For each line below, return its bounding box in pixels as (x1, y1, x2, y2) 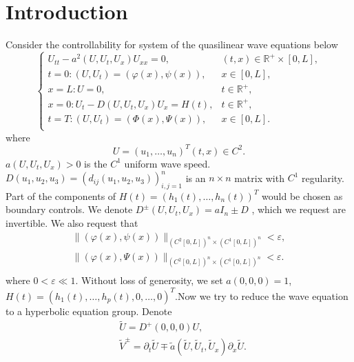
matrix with (234, 170, 284, 185)
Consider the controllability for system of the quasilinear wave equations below (6, 37, 338, 52)
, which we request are (251, 202, 346, 217)
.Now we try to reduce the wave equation (175, 288, 348, 303)
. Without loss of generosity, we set (75, 273, 223, 288)
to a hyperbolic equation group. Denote (6, 303, 172, 318)
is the (84, 156, 107, 170)
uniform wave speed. (124, 156, 211, 170)
